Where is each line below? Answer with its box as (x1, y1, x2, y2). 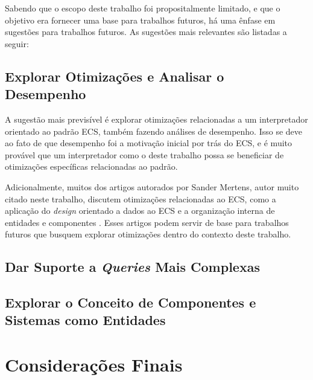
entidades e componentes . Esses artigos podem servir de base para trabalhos (5, 216, 289, 228)
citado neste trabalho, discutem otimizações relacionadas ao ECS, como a (5, 192, 276, 205)
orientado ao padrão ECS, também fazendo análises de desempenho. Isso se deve (5, 124, 303, 137)
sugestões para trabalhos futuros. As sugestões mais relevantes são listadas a (5, 25, 287, 38)
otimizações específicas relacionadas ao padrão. (5, 160, 178, 173)
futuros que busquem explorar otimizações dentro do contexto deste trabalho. (5, 228, 291, 240)
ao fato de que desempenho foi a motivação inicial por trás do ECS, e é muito (5, 137, 292, 149)
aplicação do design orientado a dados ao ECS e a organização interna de (5, 204, 275, 217)
